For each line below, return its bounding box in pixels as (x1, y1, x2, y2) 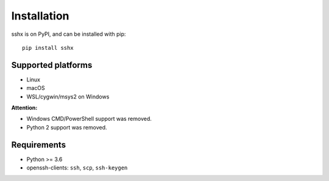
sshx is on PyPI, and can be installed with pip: (11, 30, 126, 38)
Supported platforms (11, 60, 93, 70)
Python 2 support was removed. (26, 123, 107, 131)
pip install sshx (22, 44, 74, 51)
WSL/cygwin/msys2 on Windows (26, 93, 110, 100)
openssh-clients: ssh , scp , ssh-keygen (26, 164, 128, 171)
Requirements (11, 140, 66, 150)
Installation (11, 9, 69, 22)
